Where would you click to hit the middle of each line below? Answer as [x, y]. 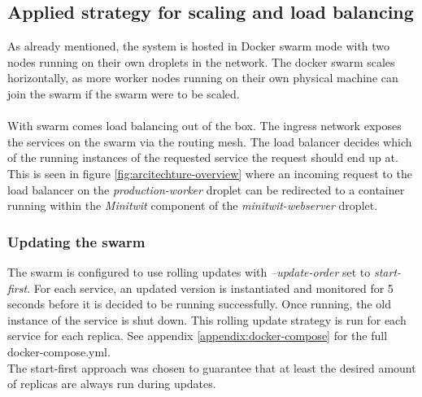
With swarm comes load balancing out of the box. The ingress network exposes [204, 126]
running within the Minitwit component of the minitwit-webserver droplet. [193, 205]
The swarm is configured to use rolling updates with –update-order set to [189, 271]
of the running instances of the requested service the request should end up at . [203, 157]
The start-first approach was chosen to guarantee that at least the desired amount [212, 367]
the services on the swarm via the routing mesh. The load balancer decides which [210, 141]
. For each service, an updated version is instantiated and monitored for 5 [210, 288]
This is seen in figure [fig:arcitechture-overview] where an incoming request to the [210, 173]
